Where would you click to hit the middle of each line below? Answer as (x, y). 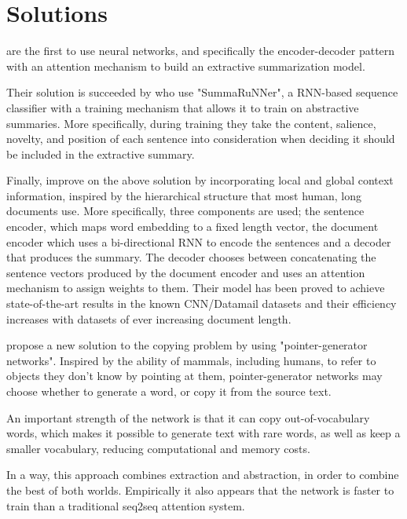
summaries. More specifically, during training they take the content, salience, (191, 123)
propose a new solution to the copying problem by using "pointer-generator (187, 345)
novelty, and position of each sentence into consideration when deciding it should (201, 139)
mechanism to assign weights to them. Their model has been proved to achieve (196, 288)
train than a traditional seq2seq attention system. (126, 505)
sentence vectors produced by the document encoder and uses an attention (186, 272)
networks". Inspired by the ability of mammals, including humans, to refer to (191, 360)
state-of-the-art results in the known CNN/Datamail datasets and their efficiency (202, 303)
